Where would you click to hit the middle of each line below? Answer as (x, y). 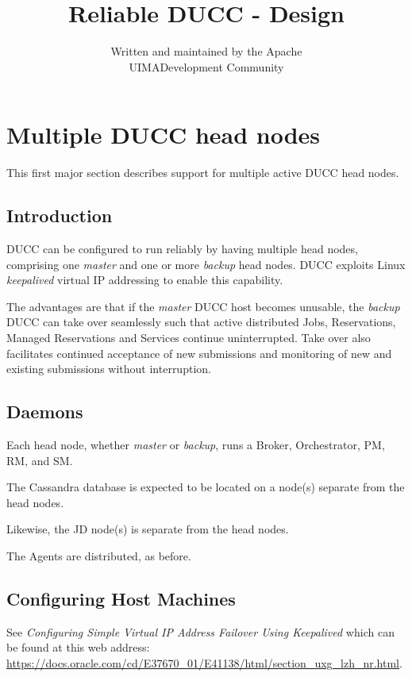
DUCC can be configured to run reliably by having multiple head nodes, (182, 249)
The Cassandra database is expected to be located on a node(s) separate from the (206, 487)
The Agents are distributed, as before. (99, 555)
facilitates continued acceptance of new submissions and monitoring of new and (199, 353)
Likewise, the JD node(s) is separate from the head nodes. (148, 529)
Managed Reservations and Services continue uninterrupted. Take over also (189, 338)
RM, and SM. (40, 460)
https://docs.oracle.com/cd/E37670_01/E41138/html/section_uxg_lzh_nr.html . (204, 662)
